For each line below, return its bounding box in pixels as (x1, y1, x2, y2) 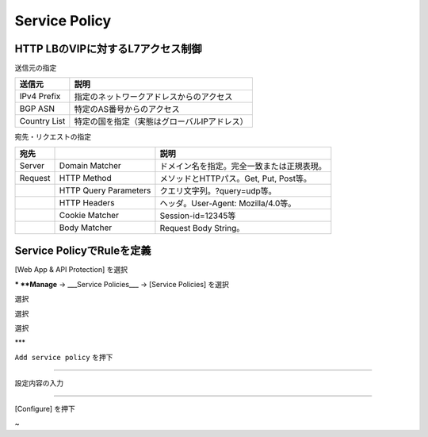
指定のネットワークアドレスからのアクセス (74, 91, 233, 102)
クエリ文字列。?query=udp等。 (159, 185, 277, 196)
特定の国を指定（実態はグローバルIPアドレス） (74, 116, 249, 127)
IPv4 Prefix (19, 91, 61, 102)
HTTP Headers (59, 197, 115, 208)
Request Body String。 (159, 222, 245, 233)
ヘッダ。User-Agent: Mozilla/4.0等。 (159, 197, 296, 209)
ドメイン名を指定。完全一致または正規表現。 (159, 160, 327, 171)
